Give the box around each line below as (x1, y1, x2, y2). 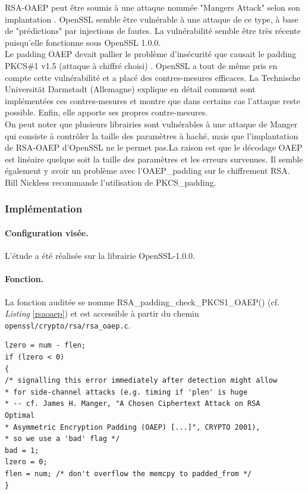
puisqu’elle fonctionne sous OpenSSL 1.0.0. (5, 36, 161, 48)
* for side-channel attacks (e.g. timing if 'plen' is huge (5, 387, 248, 396)
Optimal (5, 411, 35, 420)
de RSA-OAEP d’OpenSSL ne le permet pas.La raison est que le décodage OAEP (5, 141, 303, 154)
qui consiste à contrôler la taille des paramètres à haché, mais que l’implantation (5, 129, 298, 142)
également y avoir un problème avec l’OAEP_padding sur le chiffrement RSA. (5, 164, 290, 177)
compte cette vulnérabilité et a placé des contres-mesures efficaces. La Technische (5, 71, 301, 83)
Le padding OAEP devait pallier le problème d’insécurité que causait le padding (5, 48, 297, 60)
